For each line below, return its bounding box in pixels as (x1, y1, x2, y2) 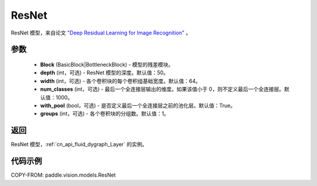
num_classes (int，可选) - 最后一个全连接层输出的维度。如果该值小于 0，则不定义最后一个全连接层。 (40, 85, 285, 93)
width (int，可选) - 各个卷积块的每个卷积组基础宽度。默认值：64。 (40, 77, 201, 84)
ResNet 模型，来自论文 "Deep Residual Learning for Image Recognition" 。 (11, 29, 191, 36)
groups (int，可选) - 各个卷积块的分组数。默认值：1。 (40, 110, 170, 117)
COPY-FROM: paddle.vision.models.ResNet (11, 171, 116, 178)
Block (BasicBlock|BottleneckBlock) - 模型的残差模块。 (40, 61, 174, 68)
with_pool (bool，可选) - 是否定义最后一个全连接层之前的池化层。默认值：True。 (40, 102, 236, 109)
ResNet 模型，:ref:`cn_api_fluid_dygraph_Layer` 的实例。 (11, 141, 148, 148)
